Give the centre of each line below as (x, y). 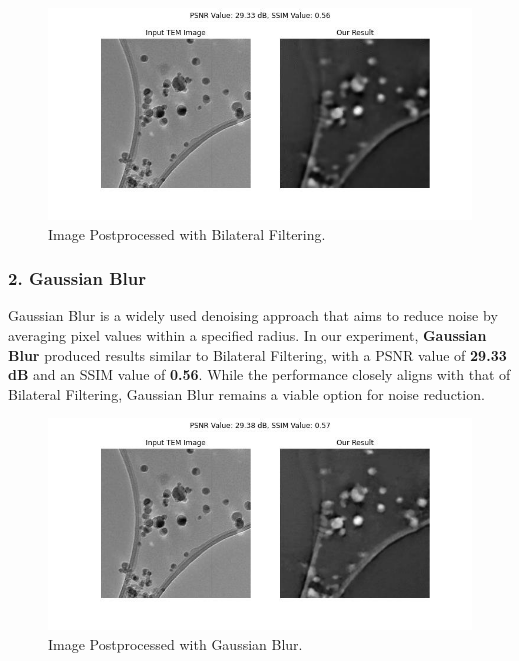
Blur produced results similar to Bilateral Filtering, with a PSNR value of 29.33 (257, 354)
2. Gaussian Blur (77, 278)
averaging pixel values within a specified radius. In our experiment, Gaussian (247, 335)
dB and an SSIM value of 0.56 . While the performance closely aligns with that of (259, 374)
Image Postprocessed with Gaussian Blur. (175, 643)
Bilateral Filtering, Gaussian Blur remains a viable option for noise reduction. (246, 393)
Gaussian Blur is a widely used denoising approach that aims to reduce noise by (253, 315)
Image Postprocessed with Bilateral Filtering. (187, 233)
